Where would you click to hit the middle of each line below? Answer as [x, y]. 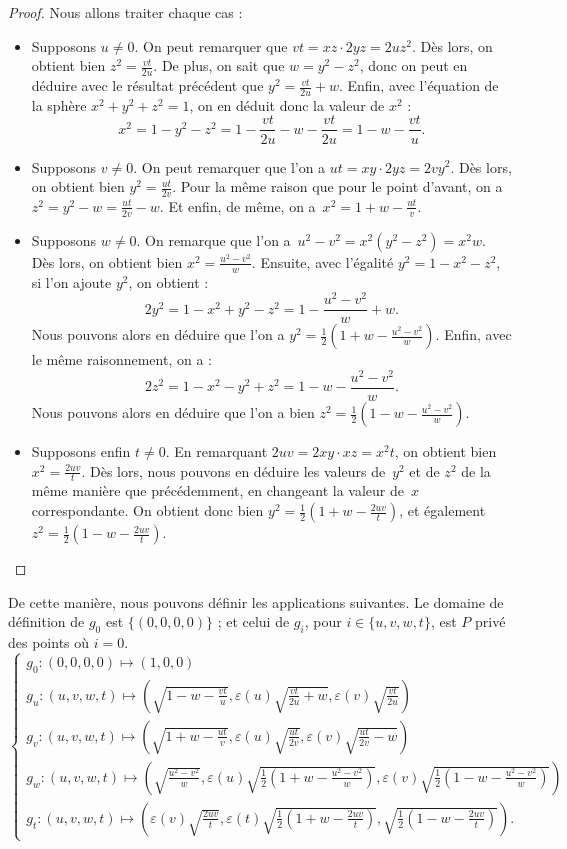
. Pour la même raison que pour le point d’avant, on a [337, 186]
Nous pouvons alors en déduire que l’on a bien [173, 412]
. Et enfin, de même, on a [237, 205]
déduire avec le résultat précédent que [147, 85]
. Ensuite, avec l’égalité [322, 261]
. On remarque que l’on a [213, 239]
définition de [46, 621]
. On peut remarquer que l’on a [229, 166]
